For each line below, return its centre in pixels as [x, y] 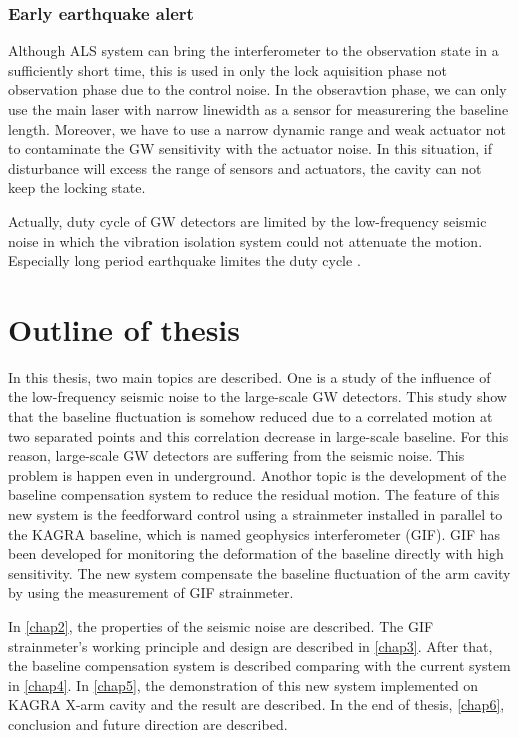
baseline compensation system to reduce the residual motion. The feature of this [254, 494]
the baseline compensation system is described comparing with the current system [259, 665]
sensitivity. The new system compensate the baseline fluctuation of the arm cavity [259, 572]
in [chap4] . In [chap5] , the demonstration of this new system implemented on [243, 684]
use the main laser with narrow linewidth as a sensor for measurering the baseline [258, 109]
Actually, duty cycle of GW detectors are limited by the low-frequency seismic [247, 220]
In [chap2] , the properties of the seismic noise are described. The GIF [221, 626]
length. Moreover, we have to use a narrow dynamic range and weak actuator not [257, 128]
